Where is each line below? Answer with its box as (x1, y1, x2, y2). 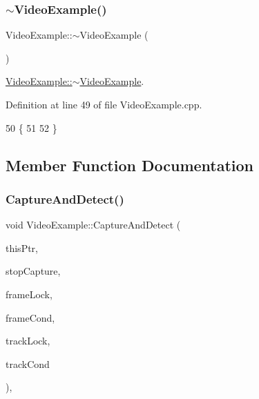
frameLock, (6, 286, 52, 301)
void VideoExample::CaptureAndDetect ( (6, 217, 181, 232)
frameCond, (6, 310, 55, 324)
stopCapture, (6, 264, 61, 278)
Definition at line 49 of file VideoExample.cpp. (6, 97, 202, 111)
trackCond (6, 356, 50, 371)
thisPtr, (6, 240, 38, 255)
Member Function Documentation (6, 154, 254, 175)
